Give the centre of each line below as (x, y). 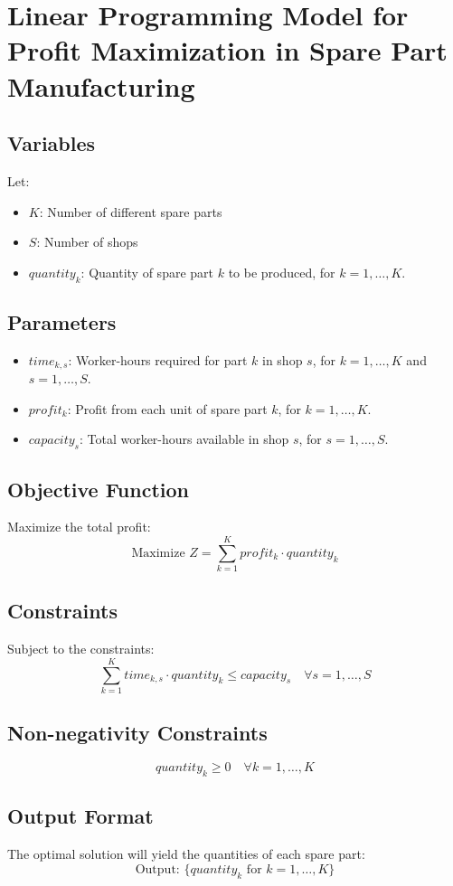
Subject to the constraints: (81, 649)
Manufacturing (101, 85)
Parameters (62, 321)
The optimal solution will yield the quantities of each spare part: (186, 854)
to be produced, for (282, 272)
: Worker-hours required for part (158, 359)
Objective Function (99, 489)
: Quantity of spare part (147, 272)
